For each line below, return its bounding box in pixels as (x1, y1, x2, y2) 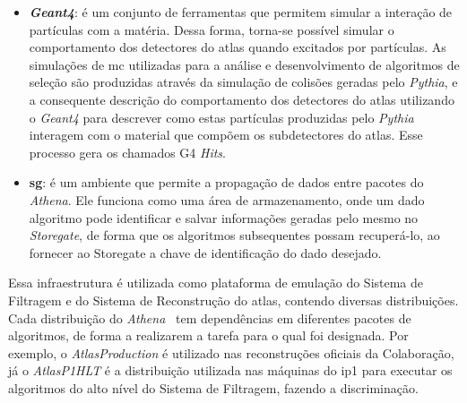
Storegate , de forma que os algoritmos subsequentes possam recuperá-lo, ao (29, 226, 440, 244)
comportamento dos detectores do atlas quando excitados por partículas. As (29, 38, 446, 56)
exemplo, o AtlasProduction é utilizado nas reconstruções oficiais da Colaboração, (8, 343, 454, 362)
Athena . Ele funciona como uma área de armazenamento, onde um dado (29, 190, 425, 209)
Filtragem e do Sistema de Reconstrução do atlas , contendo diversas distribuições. (8, 290, 459, 309)
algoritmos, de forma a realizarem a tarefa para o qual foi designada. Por (8, 326, 409, 345)
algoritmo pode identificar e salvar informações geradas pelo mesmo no (29, 208, 419, 227)
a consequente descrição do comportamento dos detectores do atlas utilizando (29, 90, 454, 108)
